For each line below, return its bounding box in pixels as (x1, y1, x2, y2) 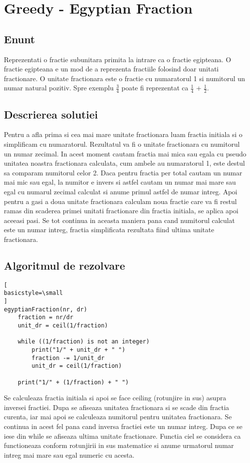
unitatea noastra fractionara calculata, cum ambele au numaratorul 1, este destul (4, 158, 245, 168)
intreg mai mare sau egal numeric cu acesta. (4, 449, 135, 460)
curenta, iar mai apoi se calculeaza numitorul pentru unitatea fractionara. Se (4, 412, 232, 422)
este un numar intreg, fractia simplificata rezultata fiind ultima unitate (4, 224, 214, 235)
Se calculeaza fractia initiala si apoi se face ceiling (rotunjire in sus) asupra (4, 393, 226, 403)
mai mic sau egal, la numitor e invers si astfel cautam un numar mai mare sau (4, 177, 236, 187)
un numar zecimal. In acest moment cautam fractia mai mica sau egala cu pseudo (4, 148, 247, 158)
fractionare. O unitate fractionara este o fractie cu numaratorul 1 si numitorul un (4, 73, 245, 83)
